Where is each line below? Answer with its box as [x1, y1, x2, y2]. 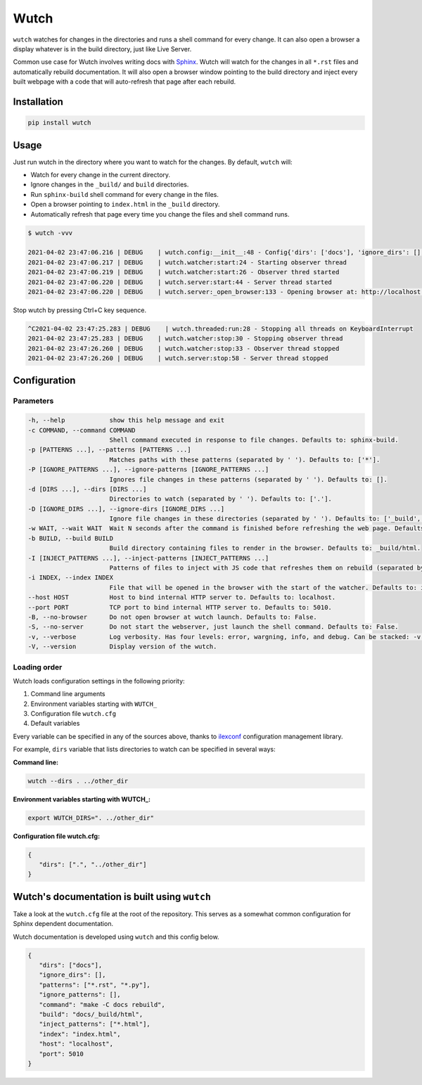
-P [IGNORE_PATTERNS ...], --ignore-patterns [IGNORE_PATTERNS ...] [27, 466, 269, 474]
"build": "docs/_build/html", [39, 1010, 143, 1018]
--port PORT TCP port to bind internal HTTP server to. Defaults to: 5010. [27, 603, 332, 611]
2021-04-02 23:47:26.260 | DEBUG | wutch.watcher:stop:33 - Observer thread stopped [27, 345, 340, 352]
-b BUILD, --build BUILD [27, 534, 114, 542]
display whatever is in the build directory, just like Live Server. [13, 44, 192, 53]
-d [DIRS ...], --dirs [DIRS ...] [27, 485, 147, 493]
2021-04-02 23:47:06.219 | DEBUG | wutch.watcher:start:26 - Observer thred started [27, 268, 340, 276]
